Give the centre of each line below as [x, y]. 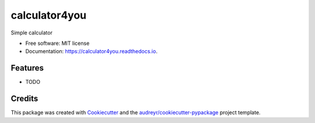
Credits [24, 99]
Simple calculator [32, 33]
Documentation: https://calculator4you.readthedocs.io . [91, 51]
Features [27, 68]
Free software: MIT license [57, 43]
